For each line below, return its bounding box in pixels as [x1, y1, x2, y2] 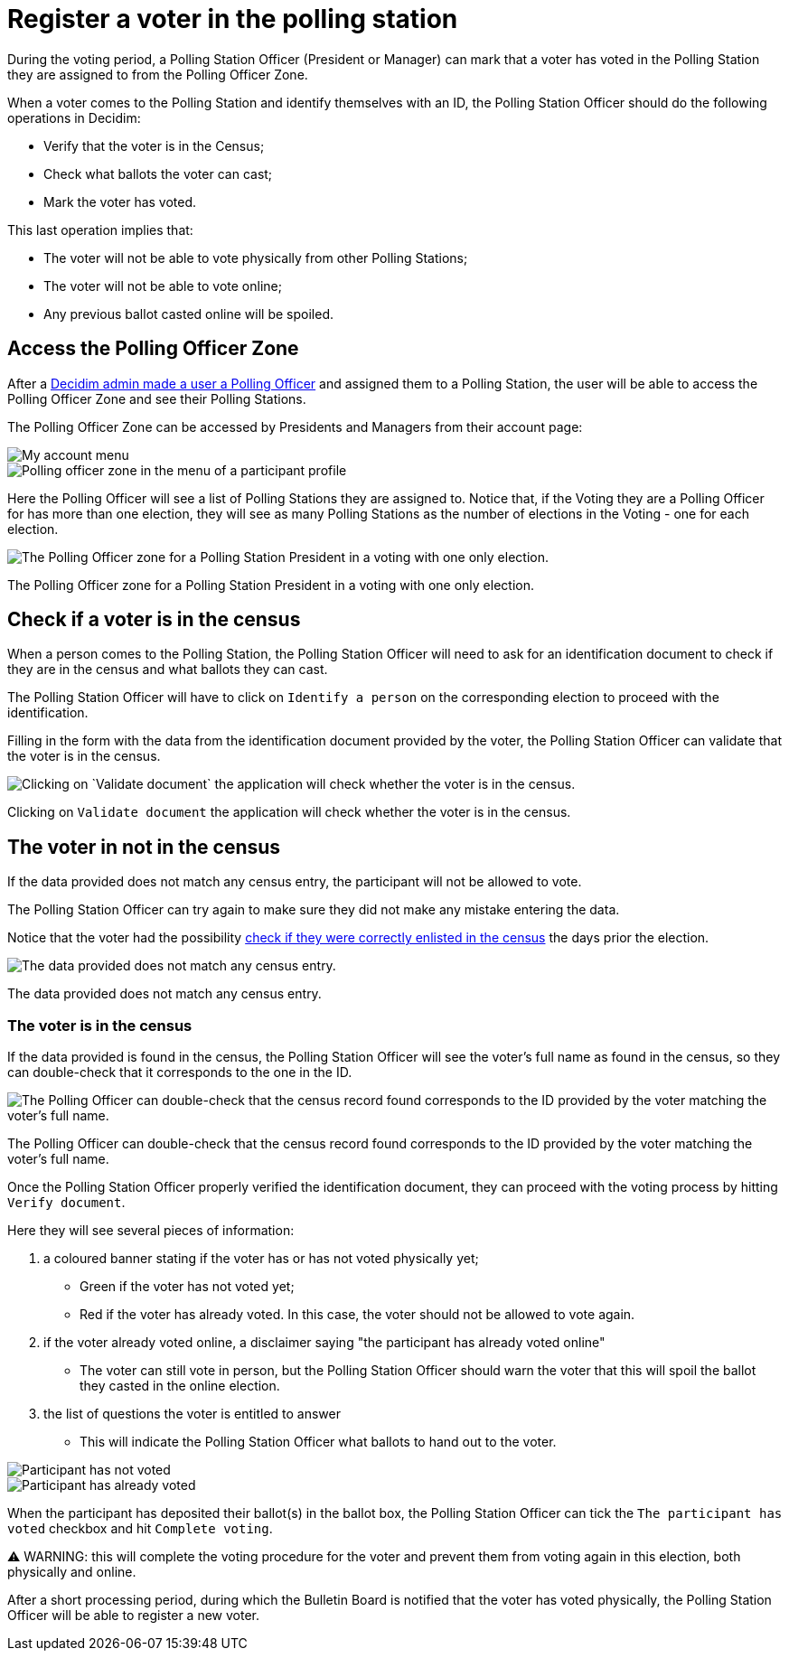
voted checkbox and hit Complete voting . [7, 1521, 273, 1537]
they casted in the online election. [80, 1378, 280, 1394]
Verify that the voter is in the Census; [43, 137, 265, 154]
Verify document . [7, 1194, 126, 1211]
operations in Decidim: [7, 109, 141, 126]
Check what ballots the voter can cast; [43, 165, 273, 182]
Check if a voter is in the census [7, 608, 301, 632]
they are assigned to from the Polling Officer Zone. [7, 66, 308, 82]
